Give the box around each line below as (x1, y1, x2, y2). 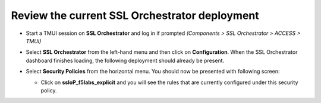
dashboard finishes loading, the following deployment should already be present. (26, 57, 225, 64)
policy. (40, 86, 57, 94)
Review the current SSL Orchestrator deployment (11, 9, 260, 22)
